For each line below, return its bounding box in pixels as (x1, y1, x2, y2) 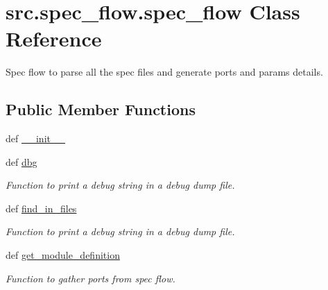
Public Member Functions (6, 99, 196, 120)
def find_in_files (6, 201, 77, 215)
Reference (6, 24, 102, 53)
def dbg (6, 154, 37, 169)
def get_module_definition (6, 248, 120, 262)
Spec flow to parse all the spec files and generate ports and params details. (6, 65, 323, 79)
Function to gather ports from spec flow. (6, 271, 175, 285)
